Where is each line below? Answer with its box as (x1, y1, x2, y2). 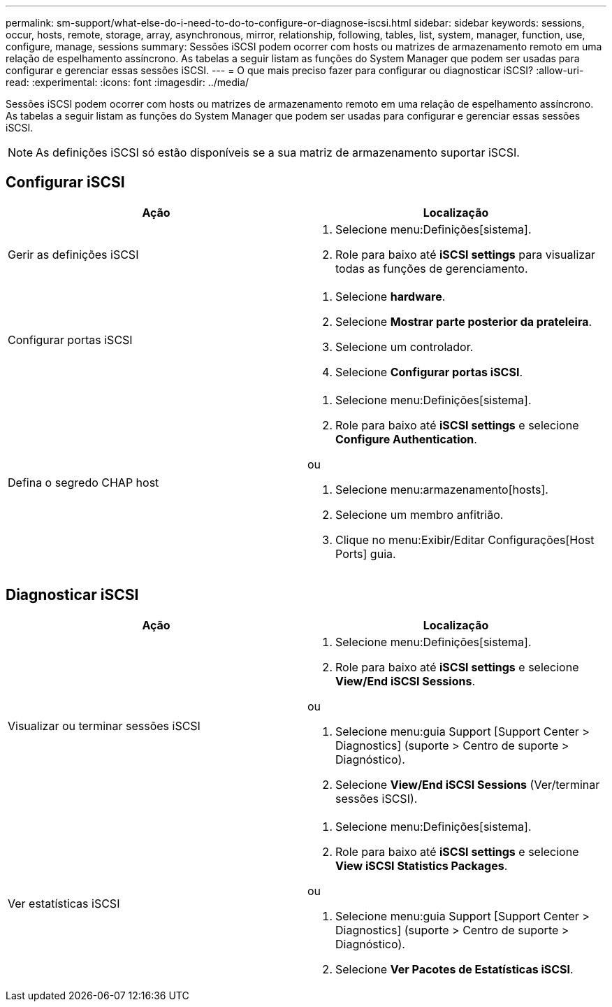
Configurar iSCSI (6, 173, 125, 192)
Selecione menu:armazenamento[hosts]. (335, 482, 548, 497)
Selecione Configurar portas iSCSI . (335, 364, 523, 379)
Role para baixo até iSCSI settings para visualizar (335, 247, 596, 262)
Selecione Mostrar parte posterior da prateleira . (335, 314, 592, 329)
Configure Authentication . (335, 431, 477, 446)
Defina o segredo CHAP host (8, 475, 159, 490)
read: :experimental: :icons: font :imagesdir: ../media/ (6, 76, 249, 88)
